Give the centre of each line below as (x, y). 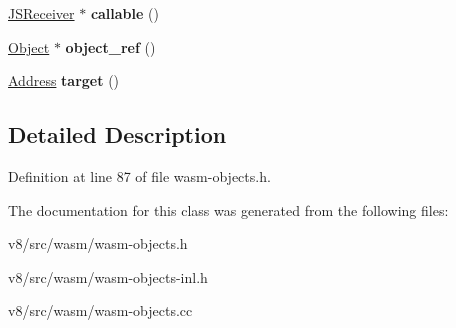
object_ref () (110, 46)
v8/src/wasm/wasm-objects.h (98, 243)
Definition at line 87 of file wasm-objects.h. (139, 175)
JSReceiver (41, 13)
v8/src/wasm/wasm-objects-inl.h (108, 276)
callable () (124, 13)
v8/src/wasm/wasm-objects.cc (100, 310)
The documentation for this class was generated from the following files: (228, 209)
